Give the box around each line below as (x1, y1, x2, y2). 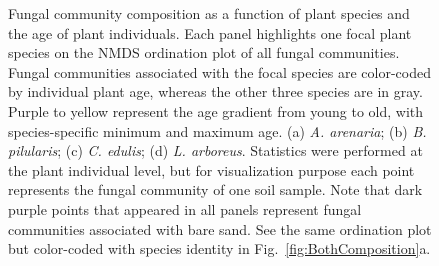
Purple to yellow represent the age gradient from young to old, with (8, 100, 424, 121)
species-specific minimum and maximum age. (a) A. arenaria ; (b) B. (8, 120, 427, 141)
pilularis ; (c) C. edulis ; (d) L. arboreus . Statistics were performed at (8, 140, 423, 161)
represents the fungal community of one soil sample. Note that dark (8, 179, 423, 200)
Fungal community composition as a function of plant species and (8, 3, 410, 23)
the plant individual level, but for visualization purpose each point (8, 159, 415, 180)
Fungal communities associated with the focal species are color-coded (8, 61, 431, 82)
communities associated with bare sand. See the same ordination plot (8, 218, 432, 239)
